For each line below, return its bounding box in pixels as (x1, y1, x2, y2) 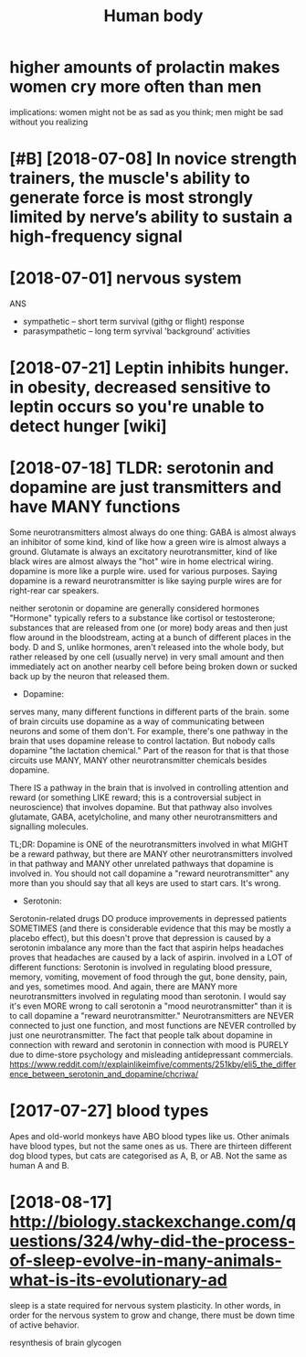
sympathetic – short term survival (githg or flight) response (22, 316, 245, 327)
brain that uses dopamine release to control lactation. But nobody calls (9, 735, 276, 746)
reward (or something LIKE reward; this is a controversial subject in (9, 792, 262, 803)
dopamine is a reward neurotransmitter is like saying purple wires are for (9, 575, 282, 586)
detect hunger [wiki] (9, 416, 167, 437)
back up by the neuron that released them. (9, 671, 170, 682)
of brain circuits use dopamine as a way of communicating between (9, 716, 265, 727)
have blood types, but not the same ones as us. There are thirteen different (9, 1140, 292, 1152)
